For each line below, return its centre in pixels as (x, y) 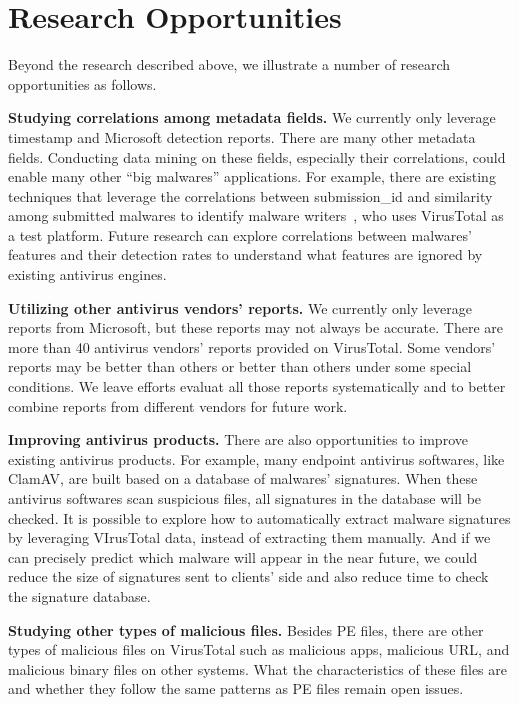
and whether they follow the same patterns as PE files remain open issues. (236, 688)
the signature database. (79, 595)
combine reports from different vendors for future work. (178, 405)
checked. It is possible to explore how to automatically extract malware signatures (259, 517)
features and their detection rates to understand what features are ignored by (245, 254)
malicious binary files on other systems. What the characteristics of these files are (257, 668)
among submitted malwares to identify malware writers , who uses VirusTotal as (256, 215)
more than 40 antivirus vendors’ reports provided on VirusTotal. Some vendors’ (252, 346)
